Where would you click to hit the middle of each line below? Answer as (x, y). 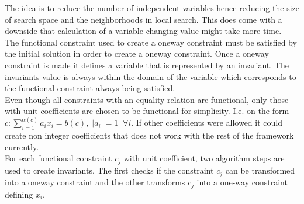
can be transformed (260, 170)
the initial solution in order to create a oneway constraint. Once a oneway (137, 53)
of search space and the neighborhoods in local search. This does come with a (144, 19)
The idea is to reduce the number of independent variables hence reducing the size (152, 8)
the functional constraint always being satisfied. (90, 88)
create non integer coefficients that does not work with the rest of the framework (149, 135)
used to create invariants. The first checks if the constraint (109, 170)
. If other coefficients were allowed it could (207, 122)
